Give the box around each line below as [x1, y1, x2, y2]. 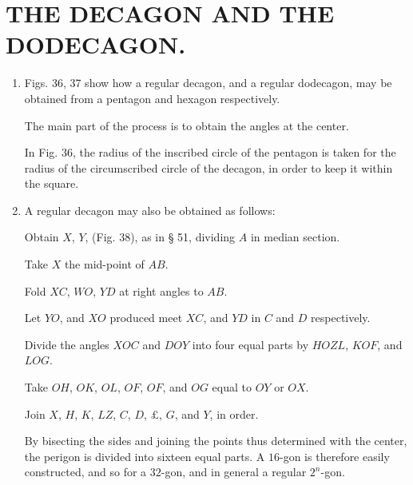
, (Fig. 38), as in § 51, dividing [85, 229, 236, 245]
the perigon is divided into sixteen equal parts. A [24, 447, 265, 464]
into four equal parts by [192, 336, 309, 352]
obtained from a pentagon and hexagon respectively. [24, 89, 280, 106]
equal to [212, 379, 252, 396]
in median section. [250, 229, 340, 245]
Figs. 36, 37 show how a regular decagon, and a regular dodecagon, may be [24, 74, 392, 91]
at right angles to [119, 282, 204, 299]
